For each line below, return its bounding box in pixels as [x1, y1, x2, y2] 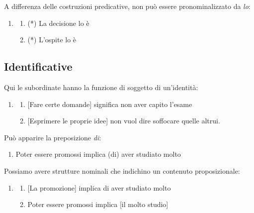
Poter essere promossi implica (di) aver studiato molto [15, 149, 181, 159]
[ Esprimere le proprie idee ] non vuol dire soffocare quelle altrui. [27, 115, 220, 126]
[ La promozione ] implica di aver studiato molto [27, 182, 171, 193]
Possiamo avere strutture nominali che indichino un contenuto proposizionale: [4, 165, 240, 176]
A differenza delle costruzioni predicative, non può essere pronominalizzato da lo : [4, 1, 251, 11]
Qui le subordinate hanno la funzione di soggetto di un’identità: [4, 82, 198, 92]
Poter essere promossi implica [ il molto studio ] [27, 199, 169, 210]
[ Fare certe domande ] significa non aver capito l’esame [27, 99, 192, 109]
